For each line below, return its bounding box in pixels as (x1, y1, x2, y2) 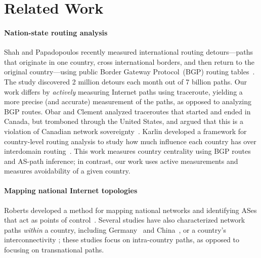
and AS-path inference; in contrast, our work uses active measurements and (4, 155, 238, 166)
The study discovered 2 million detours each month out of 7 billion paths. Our (4, 76, 247, 87)
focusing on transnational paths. (4, 244, 104, 255)
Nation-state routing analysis (4, 27, 108, 37)
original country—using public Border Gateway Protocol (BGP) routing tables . (4, 66, 255, 77)
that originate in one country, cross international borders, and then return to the (4, 56, 254, 67)
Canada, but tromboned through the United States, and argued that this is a (4, 116, 243, 126)
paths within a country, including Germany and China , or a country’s (4, 224, 226, 235)
